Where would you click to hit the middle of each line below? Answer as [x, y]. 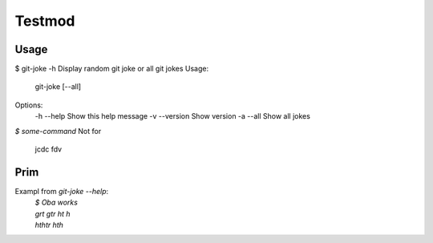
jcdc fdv [49, 149]
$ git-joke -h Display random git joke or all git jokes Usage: [111, 69]
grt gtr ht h [53, 213]
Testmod [45, 21]
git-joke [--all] [58, 87]
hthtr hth [49, 225]
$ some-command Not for [58, 131]
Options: [29, 105]
